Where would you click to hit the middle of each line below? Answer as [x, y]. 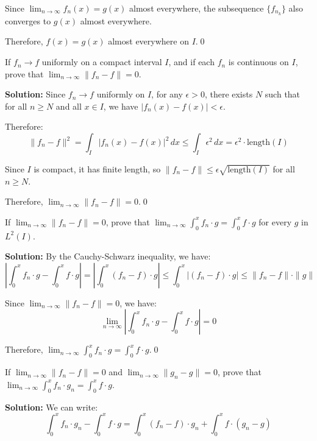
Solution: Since [35, 94]
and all [69, 106]
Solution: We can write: [52, 407]
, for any [167, 94]
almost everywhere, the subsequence [197, 8]
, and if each [191, 62]
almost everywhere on [148, 41]
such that [283, 94]
